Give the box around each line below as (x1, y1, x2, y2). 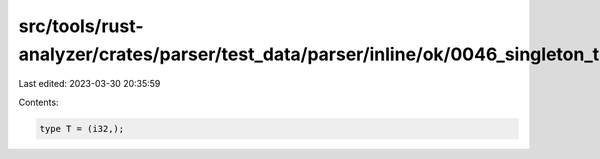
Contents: (18, 96, 59, 108)
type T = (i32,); (39, 123, 125, 134)
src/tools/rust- (18, 15, 144, 37)
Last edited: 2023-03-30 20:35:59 (18, 78, 161, 90)
